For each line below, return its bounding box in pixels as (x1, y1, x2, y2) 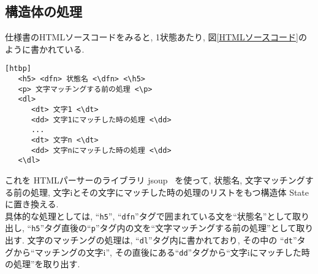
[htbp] (5, 64, 31, 73)
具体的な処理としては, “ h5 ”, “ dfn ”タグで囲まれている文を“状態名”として (5, 209, 293, 222)
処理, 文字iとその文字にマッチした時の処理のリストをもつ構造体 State (30, 185, 309, 198)
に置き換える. (5, 198, 59, 210)
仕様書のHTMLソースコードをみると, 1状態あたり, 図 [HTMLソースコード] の (5, 31, 307, 43)
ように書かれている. (5, 42, 85, 55)
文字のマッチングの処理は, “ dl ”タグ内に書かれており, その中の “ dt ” (27, 234, 297, 246)
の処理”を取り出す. (5, 257, 80, 270)
